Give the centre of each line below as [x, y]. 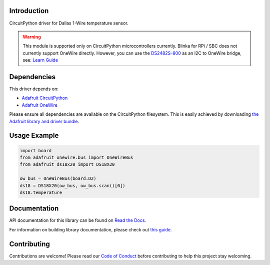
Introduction [29, 11]
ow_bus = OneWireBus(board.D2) [58, 179]
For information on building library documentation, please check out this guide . [90, 229]
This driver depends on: [34, 89]
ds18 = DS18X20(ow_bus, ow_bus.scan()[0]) [72, 186]
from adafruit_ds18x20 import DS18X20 [67, 165]
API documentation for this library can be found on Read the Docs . [78, 220]
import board [36, 151]
